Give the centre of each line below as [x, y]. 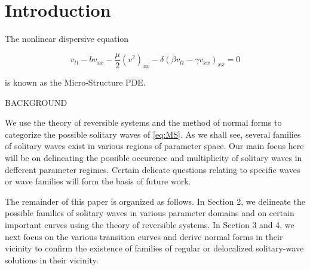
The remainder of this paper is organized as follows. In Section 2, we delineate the [155, 201]
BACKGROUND [36, 102]
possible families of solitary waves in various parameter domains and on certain [150, 213]
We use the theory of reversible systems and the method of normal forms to [143, 122]
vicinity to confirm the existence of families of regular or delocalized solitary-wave [154, 248]
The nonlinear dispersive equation [67, 39]
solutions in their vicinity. [52, 260]
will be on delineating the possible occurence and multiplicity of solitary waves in [154, 157]
